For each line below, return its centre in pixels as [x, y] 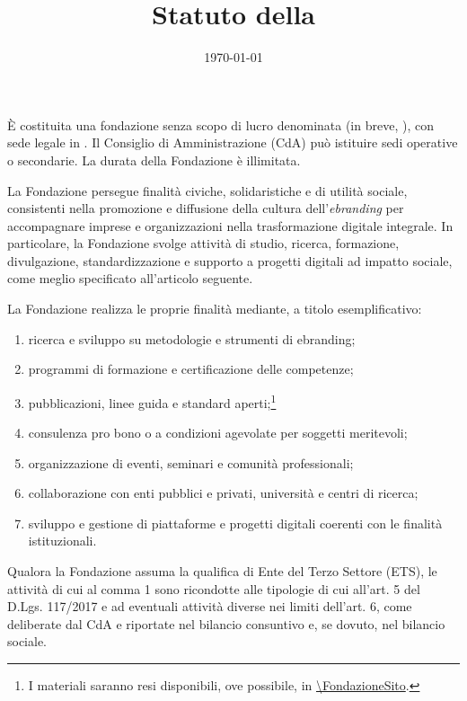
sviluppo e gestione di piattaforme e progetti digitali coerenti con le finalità [235, 523]
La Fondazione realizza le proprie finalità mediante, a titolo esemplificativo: [215, 309]
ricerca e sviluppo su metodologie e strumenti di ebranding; [192, 338]
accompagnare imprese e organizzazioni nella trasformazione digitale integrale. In [230, 225]
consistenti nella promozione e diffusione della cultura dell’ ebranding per [206, 208]
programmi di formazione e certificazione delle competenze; [191, 369]
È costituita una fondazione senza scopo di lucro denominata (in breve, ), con [220, 124]
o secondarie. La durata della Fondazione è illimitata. [154, 160]
